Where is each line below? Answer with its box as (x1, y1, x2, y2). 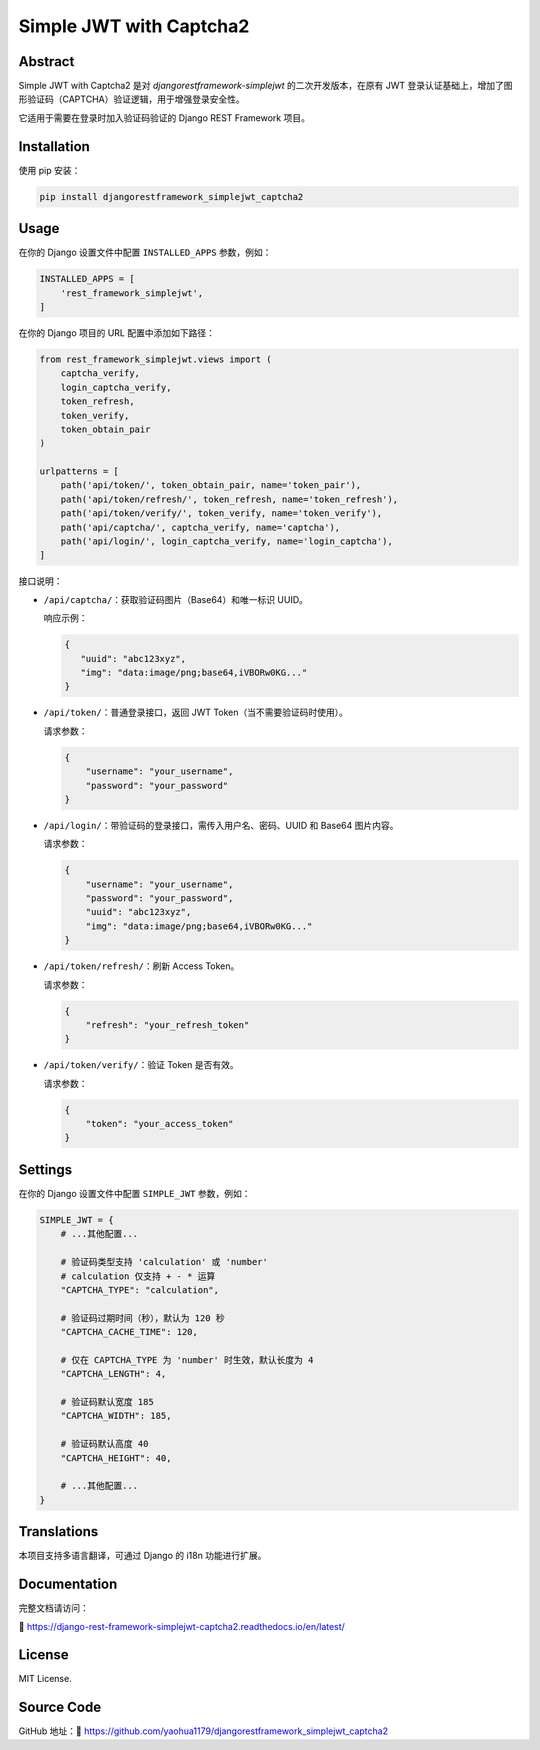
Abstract (18, 53, 75, 70)
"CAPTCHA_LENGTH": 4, (60, 1368, 167, 1380)
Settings (18, 1161, 73, 1178)
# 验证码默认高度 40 (60, 1438, 149, 1450)
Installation (18, 138, 90, 155)
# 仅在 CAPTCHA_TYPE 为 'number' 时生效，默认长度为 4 (60, 1354, 314, 1365)
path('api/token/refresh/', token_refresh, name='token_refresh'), (60, 493, 399, 505)
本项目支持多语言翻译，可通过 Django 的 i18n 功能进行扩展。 (18, 1550, 267, 1562)
